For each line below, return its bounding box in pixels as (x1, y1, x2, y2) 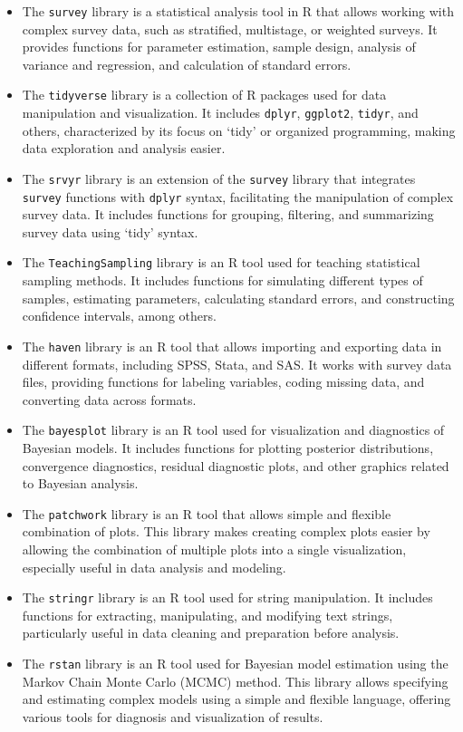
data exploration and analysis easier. (22, 139, 226, 158)
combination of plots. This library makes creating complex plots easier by (22, 522, 430, 541)
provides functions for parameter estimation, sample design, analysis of (22, 37, 416, 56)
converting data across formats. (22, 390, 197, 409)
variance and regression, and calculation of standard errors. (22, 54, 352, 73)
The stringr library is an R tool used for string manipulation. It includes (22, 588, 433, 607)
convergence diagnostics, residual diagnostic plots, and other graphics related (22, 456, 449, 475)
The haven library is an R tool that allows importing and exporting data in (22, 336, 442, 355)
